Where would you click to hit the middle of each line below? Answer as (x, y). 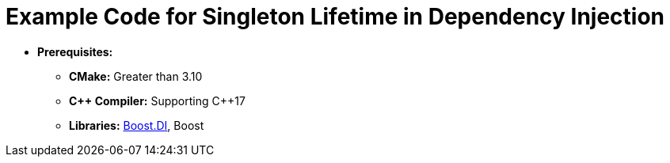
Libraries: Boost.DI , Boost (137, 125)
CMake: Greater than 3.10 (136, 76)
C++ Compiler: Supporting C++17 (157, 100)
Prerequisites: (75, 51)
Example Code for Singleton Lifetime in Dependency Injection (335, 17)
